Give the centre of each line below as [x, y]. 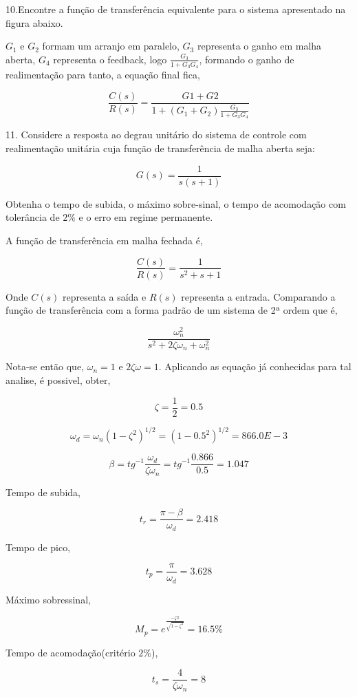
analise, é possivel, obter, [58, 379]
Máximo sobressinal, [48, 599]
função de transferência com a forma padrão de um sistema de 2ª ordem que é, [172, 310]
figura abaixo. [34, 22]
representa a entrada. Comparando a [258, 296]
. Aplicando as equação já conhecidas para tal [255, 366]
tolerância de [33, 217]
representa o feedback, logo [110, 59]
